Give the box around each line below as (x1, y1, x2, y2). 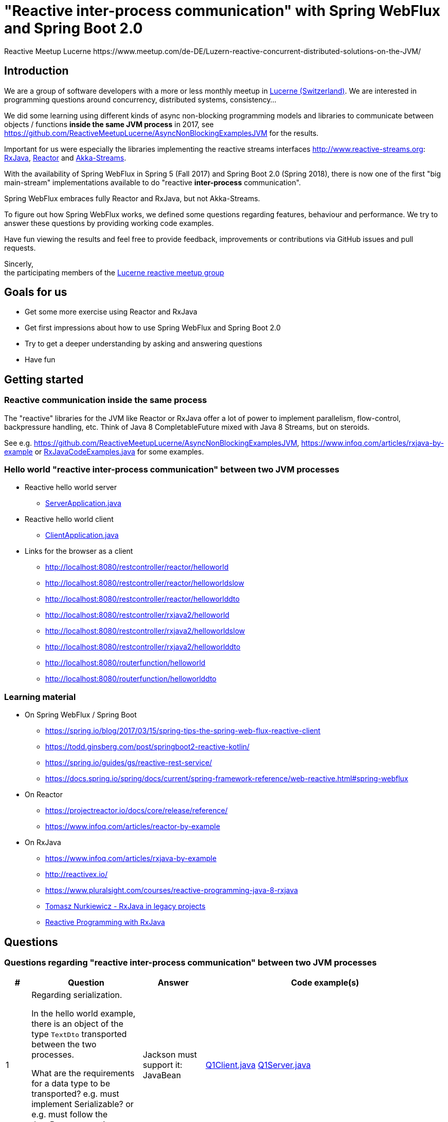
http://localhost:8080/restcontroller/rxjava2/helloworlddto (45, 642, 240, 652)
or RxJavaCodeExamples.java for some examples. (34, 447, 204, 456)
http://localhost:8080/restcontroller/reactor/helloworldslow (45, 578, 245, 588)
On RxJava (25, 838, 61, 847)
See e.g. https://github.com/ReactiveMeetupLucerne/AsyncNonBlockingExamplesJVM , (4, 438, 300, 447)
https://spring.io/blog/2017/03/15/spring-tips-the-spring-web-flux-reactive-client (45, 726, 321, 735)
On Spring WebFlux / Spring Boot (25, 710, 137, 720)
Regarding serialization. (31, 990, 122, 1001)
